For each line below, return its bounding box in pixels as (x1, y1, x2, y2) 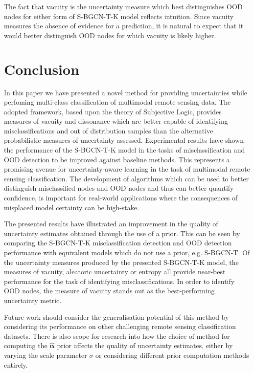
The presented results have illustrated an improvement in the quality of (4, 219, 218, 229)
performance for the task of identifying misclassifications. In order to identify (4, 276, 235, 286)
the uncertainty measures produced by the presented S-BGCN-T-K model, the (4, 257, 239, 267)
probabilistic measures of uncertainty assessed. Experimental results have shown (4, 135, 244, 145)
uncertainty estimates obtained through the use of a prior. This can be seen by (4, 228, 240, 238)
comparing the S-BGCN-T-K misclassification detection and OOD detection (4, 238, 232, 248)
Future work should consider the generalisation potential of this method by (4, 311, 229, 322)
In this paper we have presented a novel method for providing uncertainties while (4, 87, 248, 97)
